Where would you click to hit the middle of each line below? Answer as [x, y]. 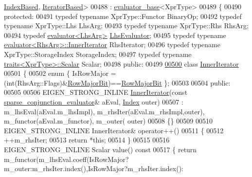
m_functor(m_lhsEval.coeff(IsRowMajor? [66, 159]
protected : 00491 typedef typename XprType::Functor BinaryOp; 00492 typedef [123, 16]
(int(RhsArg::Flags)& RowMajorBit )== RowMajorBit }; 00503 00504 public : [117, 82]
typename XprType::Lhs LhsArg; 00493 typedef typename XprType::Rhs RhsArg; [126, 26]
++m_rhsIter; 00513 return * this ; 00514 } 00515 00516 [87, 140]
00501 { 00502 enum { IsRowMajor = [60, 73]
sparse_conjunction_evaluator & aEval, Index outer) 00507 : [94, 101]
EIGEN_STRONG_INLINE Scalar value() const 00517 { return [100, 149]
